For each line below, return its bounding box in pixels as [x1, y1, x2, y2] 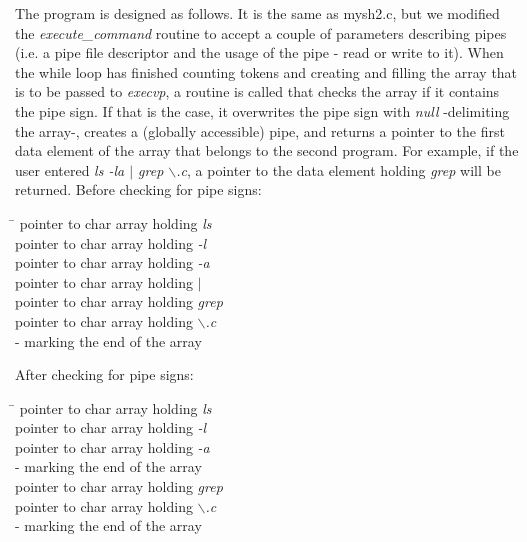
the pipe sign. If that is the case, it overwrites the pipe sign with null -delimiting [15, 100, 510, 121]
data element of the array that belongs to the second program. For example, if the [15, 140, 519, 161]
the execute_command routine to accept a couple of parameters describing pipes [15, 22, 507, 43]
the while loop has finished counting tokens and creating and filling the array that [15, 61, 518, 82]
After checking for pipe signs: [15, 364, 194, 385]
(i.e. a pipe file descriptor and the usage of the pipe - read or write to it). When [15, 42, 504, 63]
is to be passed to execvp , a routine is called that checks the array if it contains [15, 81, 500, 102]
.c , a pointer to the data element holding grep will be [176, 159, 501, 180]
